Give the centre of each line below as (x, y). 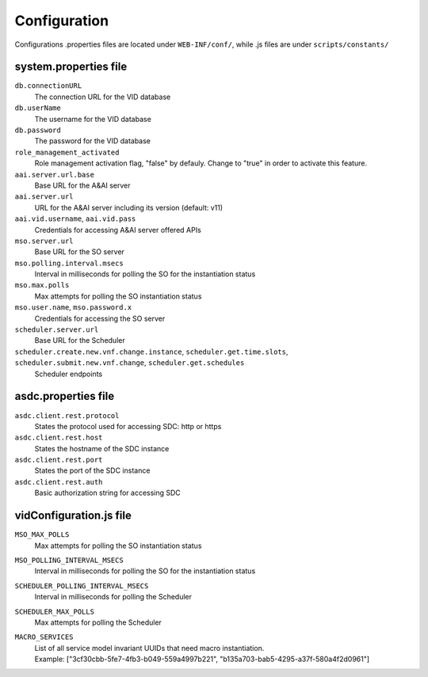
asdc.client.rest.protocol (67, 415)
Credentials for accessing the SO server (100, 318)
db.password (38, 130)
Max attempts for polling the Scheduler (98, 622)
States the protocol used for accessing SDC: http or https (128, 426)
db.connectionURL (48, 86)
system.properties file (71, 67)
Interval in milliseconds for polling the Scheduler (113, 597)
